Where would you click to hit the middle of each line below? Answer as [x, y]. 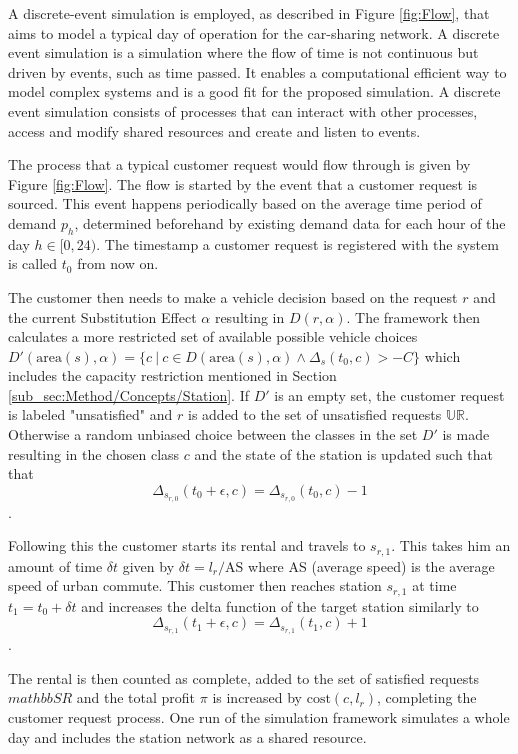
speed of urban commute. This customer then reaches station [195, 585]
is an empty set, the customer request [389, 394]
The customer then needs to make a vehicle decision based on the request [233, 296]
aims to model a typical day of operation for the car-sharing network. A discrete [254, 32]
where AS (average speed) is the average [371, 565]
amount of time [55, 565]
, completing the [427, 697]
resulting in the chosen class [94, 453]
